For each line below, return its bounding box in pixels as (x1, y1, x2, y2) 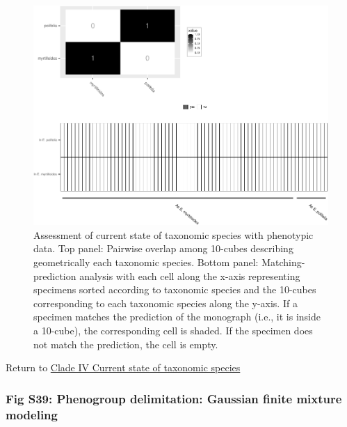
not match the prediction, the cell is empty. (33, 336, 218, 351)
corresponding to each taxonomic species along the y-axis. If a (33, 295, 298, 310)
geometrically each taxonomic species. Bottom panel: (33, 255, 259, 270)
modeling (6, 405, 58, 423)
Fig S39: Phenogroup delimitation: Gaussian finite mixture (6, 389, 342, 407)
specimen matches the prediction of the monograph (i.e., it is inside (33, 309, 321, 324)
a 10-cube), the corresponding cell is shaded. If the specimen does (33, 323, 313, 337)
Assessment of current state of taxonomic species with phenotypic (33, 227, 314, 242)
